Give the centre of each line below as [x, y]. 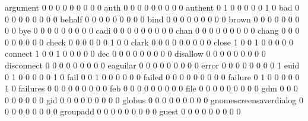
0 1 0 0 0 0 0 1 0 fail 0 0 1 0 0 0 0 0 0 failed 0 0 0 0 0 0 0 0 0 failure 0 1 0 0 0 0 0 [152, 76]
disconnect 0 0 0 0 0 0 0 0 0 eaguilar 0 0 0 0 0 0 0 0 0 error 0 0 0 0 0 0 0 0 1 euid [152, 65]
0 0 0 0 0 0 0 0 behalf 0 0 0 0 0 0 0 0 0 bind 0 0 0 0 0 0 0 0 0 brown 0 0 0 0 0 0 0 [152, 19]
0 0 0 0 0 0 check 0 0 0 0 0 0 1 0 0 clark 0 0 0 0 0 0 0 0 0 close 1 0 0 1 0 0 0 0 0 [149, 42]
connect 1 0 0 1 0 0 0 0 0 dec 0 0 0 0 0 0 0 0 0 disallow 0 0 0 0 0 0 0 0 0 [135, 53]
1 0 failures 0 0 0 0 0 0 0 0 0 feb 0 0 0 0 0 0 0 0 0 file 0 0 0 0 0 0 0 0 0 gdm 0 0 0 [151, 88]
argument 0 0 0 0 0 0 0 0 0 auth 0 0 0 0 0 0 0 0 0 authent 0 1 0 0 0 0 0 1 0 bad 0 [152, 7]
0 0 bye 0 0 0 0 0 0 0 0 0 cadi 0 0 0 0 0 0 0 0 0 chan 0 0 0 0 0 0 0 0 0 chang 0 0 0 [152, 30]
